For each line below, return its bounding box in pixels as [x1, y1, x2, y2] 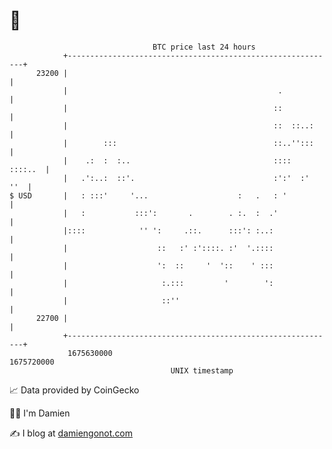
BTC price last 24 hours [152, 42, 256, 52]
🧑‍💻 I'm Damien [9, 407, 71, 419]
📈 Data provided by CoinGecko [9, 384, 140, 396]
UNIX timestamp [170, 365, 234, 376]
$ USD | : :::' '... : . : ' [9, 190, 287, 201]
